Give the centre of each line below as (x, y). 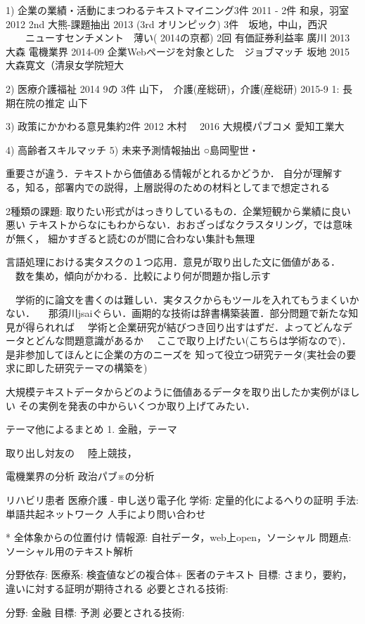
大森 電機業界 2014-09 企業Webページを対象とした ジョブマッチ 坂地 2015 (178, 51)
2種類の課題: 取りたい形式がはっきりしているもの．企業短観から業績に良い (178, 210)
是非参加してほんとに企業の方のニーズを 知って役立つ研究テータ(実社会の (176, 354)
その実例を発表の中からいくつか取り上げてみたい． (137, 405)
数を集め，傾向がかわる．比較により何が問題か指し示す (143, 275)
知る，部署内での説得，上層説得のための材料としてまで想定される (177, 187)
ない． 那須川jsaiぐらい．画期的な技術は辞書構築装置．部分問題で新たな (177, 313)
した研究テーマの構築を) (91, 368)
